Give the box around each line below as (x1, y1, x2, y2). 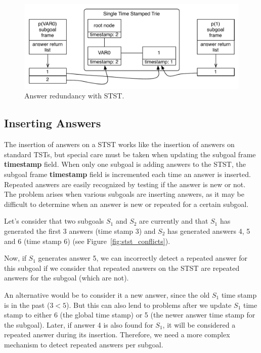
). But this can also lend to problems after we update (66, 299, 232, 310)
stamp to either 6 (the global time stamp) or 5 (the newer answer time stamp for (4, 309, 255, 320)
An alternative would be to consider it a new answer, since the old (4, 289, 210, 300)
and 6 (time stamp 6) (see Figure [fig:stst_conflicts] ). (4, 235, 170, 246)
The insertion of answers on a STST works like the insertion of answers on (4, 139, 235, 150)
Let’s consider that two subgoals (4, 216, 104, 226)
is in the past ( (4, 299, 50, 310)
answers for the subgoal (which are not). (4, 272, 129, 283)
